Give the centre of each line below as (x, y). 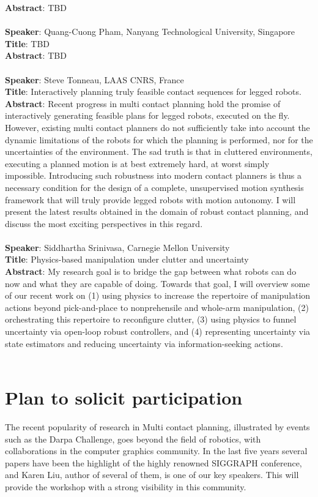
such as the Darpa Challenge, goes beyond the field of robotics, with (133, 439)
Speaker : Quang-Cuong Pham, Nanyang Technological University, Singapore (150, 32)
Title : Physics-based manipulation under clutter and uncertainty (127, 259)
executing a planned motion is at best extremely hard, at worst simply (137, 163)
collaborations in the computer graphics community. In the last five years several (156, 451)
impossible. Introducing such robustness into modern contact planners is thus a (153, 175)
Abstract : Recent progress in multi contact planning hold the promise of (143, 103)
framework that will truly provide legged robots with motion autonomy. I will (150, 199)
